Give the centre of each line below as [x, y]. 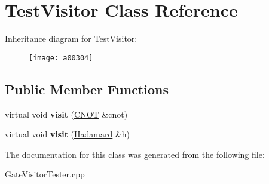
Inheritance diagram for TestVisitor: [71, 39]
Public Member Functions [87, 89]
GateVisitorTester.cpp [45, 174]
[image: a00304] [61, 58]
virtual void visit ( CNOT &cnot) [66, 114]
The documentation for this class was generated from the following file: [135, 154]
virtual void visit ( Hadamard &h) [68, 134]
